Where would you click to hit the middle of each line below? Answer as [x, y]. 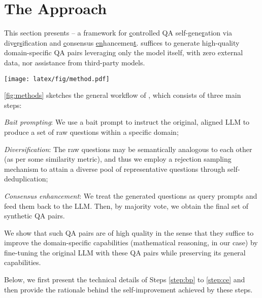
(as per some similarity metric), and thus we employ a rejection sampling [118, 159]
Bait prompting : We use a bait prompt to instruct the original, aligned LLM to [127, 122]
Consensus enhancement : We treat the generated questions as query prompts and [131, 195]
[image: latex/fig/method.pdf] [57, 79]
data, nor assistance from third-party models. [75, 62]
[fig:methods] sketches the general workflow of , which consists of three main [123, 95]
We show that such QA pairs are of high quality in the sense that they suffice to [129, 232]
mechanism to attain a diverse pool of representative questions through [115, 169]
